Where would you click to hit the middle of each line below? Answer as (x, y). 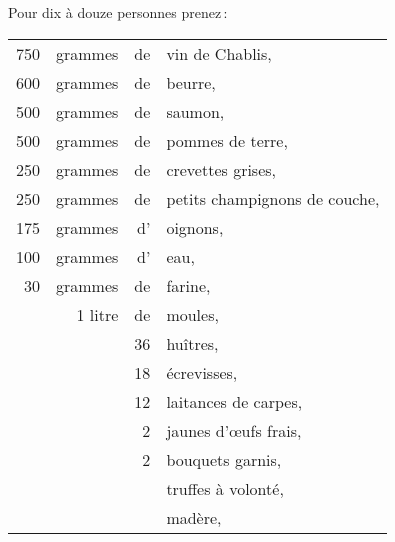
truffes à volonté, (225, 488)
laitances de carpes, (234, 401)
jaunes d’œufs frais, (234, 430)
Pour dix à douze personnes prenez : (118, 12)
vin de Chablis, (219, 53)
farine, (188, 285)
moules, (192, 314)
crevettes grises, (221, 169)
